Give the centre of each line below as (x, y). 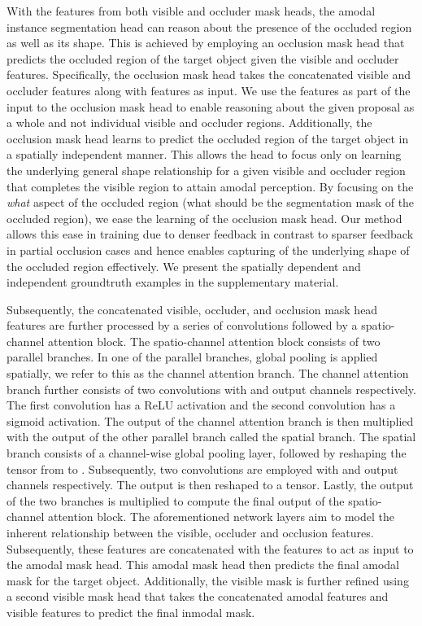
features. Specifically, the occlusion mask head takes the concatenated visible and (209, 74)
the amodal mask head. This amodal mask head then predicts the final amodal (203, 565)
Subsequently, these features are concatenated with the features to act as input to (210, 548)
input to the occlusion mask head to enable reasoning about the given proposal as (211, 106)
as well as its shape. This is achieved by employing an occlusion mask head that (206, 43)
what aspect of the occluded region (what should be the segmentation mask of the (211, 202)
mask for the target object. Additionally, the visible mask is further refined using (208, 580)
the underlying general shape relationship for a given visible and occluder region (206, 170)
